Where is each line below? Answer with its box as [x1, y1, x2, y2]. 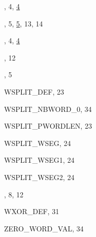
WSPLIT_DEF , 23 [4, 86, 65, 97]
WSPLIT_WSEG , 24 [4, 137, 71, 148]
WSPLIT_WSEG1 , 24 [4, 155, 75, 165]
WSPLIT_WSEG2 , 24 [4, 171, 75, 182]
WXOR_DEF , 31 [4, 206, 59, 217]
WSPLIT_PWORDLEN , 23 [4, 121, 92, 131]
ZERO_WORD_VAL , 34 [4, 223, 84, 233]
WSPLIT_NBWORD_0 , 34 [4, 103, 92, 114]
